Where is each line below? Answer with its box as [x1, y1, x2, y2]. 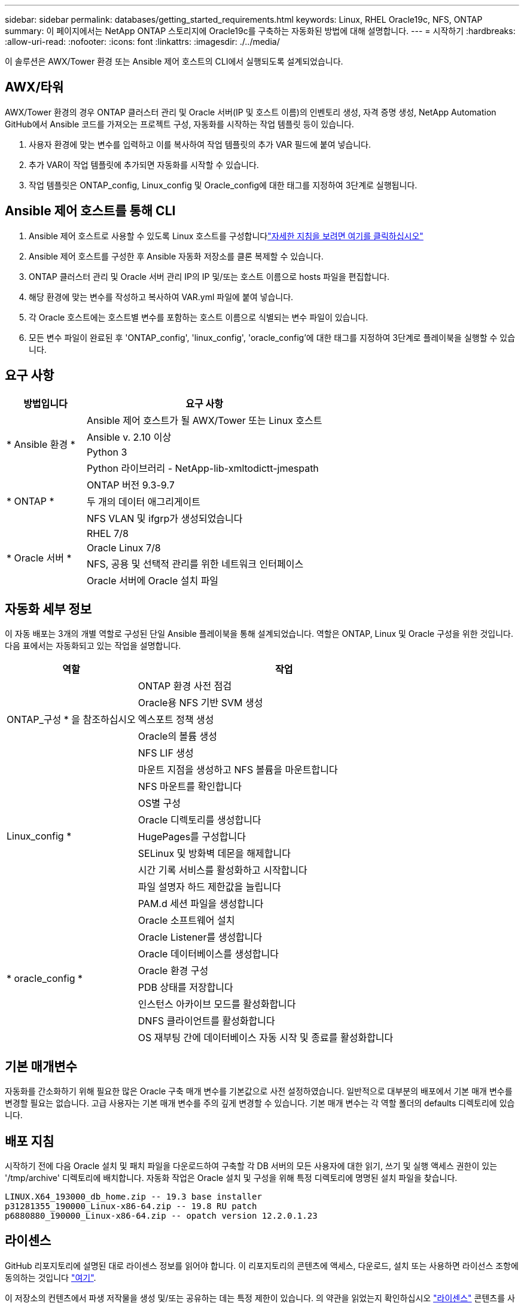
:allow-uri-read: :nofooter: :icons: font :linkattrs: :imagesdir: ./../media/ [5, 36, 280, 47]
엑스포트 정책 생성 [138, 713, 214, 726]
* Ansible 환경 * [7, 438, 75, 450]
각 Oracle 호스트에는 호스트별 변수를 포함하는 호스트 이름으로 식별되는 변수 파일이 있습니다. [29, 312, 368, 322]
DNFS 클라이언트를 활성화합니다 [138, 1015, 275, 1027]
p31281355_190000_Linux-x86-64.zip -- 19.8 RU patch [5, 1201, 257, 1212]
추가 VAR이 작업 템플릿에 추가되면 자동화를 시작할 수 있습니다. [29, 159, 259, 170]
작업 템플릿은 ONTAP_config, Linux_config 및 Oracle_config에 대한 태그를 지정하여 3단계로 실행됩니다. [29, 179, 418, 190]
